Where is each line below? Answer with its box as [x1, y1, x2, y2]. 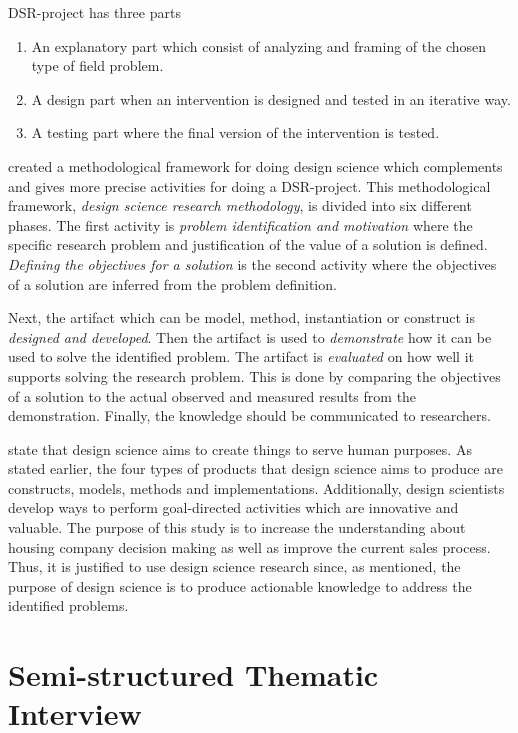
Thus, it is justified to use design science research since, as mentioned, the [8, 556, 461, 577]
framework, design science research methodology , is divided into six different [8, 195, 472, 216]
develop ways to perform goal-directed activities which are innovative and [8, 497, 459, 518]
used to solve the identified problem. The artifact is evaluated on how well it [8, 346, 475, 367]
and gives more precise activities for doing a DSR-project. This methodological [8, 175, 491, 196]
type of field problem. [31, 55, 164, 76]
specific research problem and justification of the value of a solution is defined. [8, 234, 488, 255]
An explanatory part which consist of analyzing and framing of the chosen [31, 35, 487, 56]
